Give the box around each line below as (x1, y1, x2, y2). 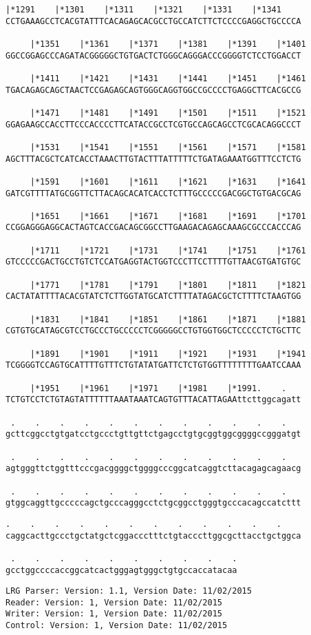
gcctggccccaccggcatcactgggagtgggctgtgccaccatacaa (6, 565, 237, 575)
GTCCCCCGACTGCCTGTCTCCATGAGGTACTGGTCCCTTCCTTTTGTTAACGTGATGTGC (6, 257, 301, 267)
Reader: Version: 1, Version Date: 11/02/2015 (6, 597, 222, 607)
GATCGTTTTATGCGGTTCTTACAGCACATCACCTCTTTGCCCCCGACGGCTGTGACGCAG (6, 188, 301, 198)
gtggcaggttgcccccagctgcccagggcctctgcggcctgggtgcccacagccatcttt (6, 498, 301, 508)
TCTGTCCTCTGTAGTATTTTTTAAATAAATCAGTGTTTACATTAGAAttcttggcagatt (6, 395, 301, 405)
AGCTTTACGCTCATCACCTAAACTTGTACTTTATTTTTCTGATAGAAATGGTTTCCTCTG (6, 154, 301, 164)
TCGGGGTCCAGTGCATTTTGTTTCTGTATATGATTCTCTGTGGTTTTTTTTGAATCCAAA (6, 360, 301, 371)
